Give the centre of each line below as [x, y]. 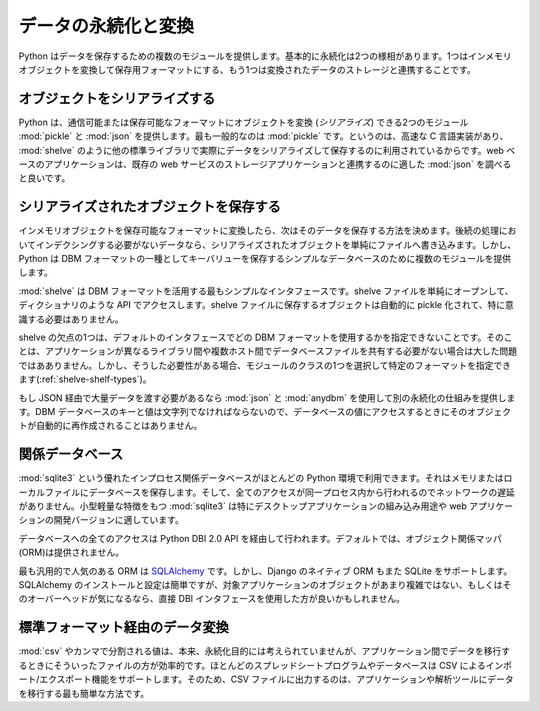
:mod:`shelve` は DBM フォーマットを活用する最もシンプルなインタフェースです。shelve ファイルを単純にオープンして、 [266, 291]
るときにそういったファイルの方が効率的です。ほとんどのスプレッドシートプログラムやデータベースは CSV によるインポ [265, 665]
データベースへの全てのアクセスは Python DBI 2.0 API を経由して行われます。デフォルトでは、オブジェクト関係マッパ [260, 538]
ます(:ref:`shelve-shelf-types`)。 [85, 379]
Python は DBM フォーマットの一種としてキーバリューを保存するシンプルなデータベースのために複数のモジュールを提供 [265, 259]
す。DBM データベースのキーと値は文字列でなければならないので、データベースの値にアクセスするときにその [243, 411]
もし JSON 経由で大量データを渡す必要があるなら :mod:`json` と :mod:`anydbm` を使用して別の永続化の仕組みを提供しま [267, 397]
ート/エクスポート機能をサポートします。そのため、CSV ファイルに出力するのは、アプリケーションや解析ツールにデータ [266, 679]
